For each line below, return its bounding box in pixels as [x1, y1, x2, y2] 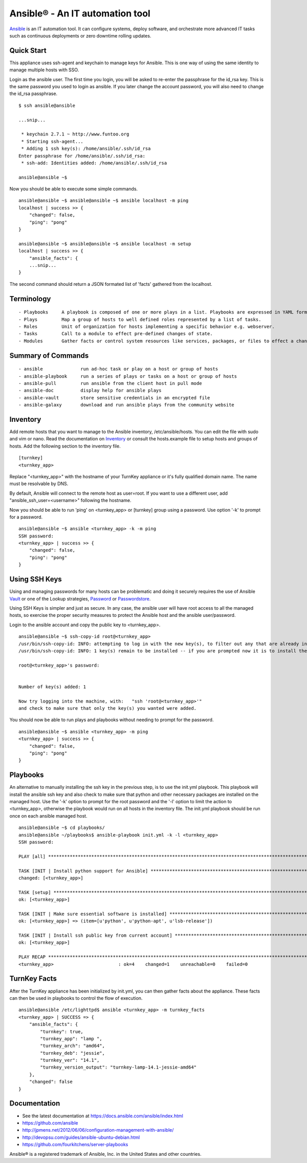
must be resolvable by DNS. [9, 480, 69, 487]
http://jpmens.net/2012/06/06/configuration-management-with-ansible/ [22, 1127, 174, 1133]
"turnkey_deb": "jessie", [40, 1050, 105, 1056]
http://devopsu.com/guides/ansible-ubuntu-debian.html [22, 1134, 140, 1140]
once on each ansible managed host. [9, 812, 87, 819]
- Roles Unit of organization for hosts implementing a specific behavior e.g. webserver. [18, 323, 275, 329]
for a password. [9, 514, 43, 520]
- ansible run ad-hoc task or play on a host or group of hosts [18, 366, 218, 372]
